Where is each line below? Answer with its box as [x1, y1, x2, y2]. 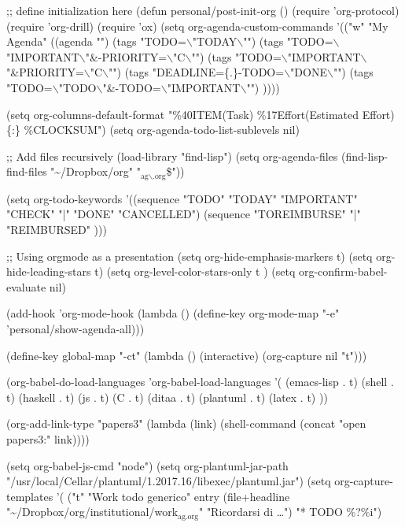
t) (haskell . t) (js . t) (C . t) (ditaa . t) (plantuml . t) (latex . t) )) [6, 388, 328, 405]
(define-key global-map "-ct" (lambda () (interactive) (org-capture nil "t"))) [6, 347, 367, 363]
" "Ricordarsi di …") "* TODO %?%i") [198, 503, 382, 520]
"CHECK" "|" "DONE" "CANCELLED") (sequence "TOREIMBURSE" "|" [6, 206, 361, 222]
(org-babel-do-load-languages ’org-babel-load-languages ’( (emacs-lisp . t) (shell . [6, 373, 394, 390]
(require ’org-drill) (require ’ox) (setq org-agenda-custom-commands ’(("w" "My [6, 17, 388, 34]
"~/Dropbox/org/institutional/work [6, 503, 179, 520]
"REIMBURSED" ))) [6, 221, 107, 237]
